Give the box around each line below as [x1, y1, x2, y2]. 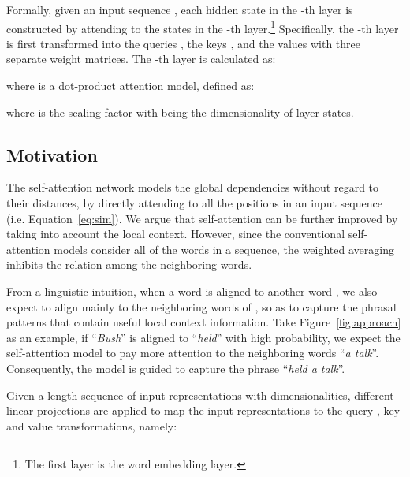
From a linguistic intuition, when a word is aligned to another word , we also [6, 282, 378, 299]
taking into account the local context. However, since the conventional [6, 225, 345, 242]
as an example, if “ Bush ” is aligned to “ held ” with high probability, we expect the [6, 329, 401, 345]
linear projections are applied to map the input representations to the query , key [6, 402, 401, 419]
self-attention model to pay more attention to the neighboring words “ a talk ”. [6, 345, 379, 361]
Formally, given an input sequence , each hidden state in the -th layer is [6, 2, 353, 17]
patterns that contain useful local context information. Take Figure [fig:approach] [6, 314, 401, 330]
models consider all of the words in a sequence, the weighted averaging [54, 240, 394, 257]
